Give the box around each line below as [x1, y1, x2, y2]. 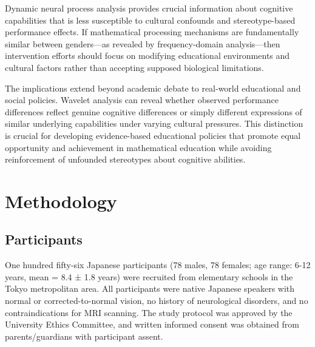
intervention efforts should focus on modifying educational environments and [5, 49, 290, 62]
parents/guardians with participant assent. [5, 329, 163, 342]
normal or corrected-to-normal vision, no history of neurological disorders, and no [5, 294, 308, 307]
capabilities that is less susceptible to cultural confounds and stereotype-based [5, 13, 296, 26]
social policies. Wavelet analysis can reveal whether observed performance [5, 93, 279, 106]
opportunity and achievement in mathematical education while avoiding [5, 141, 272, 153]
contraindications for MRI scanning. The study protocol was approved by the [5, 306, 293, 318]
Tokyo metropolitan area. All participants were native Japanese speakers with [5, 282, 295, 295]
